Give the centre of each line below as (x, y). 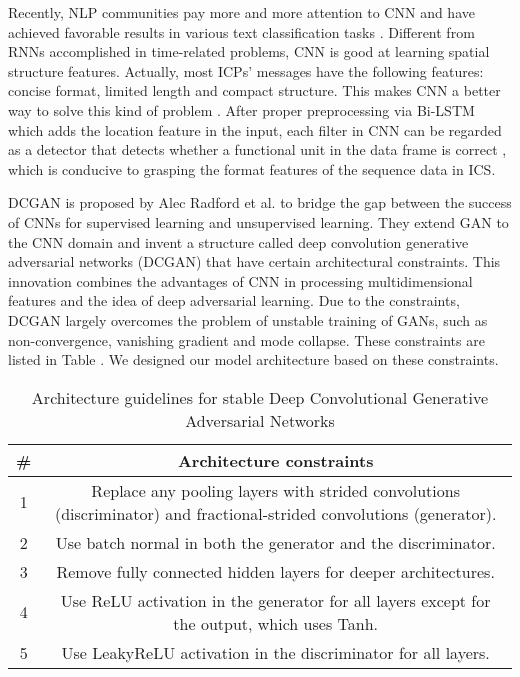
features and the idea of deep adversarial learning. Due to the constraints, (234, 300)
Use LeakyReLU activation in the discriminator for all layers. (275, 652)
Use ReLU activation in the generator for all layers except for (275, 600)
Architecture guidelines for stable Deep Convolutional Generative (260, 397)
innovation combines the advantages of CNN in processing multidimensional (240, 280)
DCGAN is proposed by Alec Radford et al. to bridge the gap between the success (260, 202)
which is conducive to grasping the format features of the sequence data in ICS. (252, 168)
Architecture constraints (275, 460)
